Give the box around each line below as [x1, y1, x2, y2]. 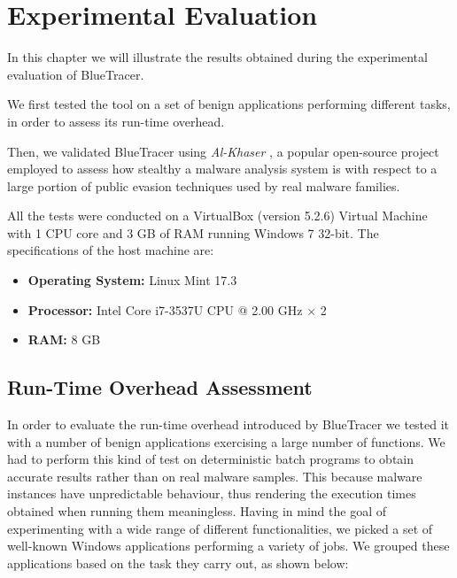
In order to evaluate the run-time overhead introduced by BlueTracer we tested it [7, 415, 450, 434]
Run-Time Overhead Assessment [7, 374, 313, 401]
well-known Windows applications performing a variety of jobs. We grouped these [7, 536, 450, 555]
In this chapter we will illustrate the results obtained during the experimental [7, 48, 428, 66]
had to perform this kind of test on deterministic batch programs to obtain [7, 450, 414, 468]
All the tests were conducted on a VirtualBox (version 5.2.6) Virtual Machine [7, 206, 428, 225]
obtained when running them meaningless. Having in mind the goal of [7, 502, 387, 520]
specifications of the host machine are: [7, 241, 214, 259]
